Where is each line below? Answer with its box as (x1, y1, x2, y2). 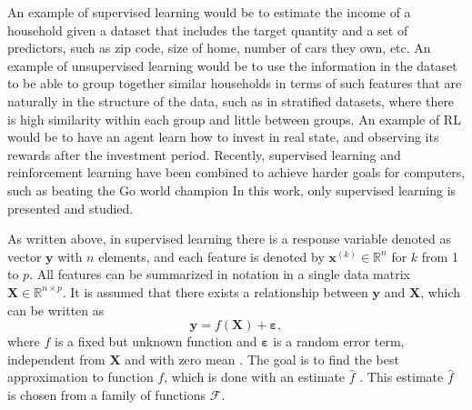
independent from (7, 349, 105, 368)
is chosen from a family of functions (7, 385, 206, 404)
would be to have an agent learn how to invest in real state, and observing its (7, 127, 439, 146)
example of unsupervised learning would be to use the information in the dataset (7, 55, 457, 75)
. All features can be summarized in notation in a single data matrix (29, 265, 410, 284)
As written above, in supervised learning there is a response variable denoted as (7, 229, 452, 248)
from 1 (421, 246, 458, 265)
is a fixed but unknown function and (55, 332, 257, 351)
